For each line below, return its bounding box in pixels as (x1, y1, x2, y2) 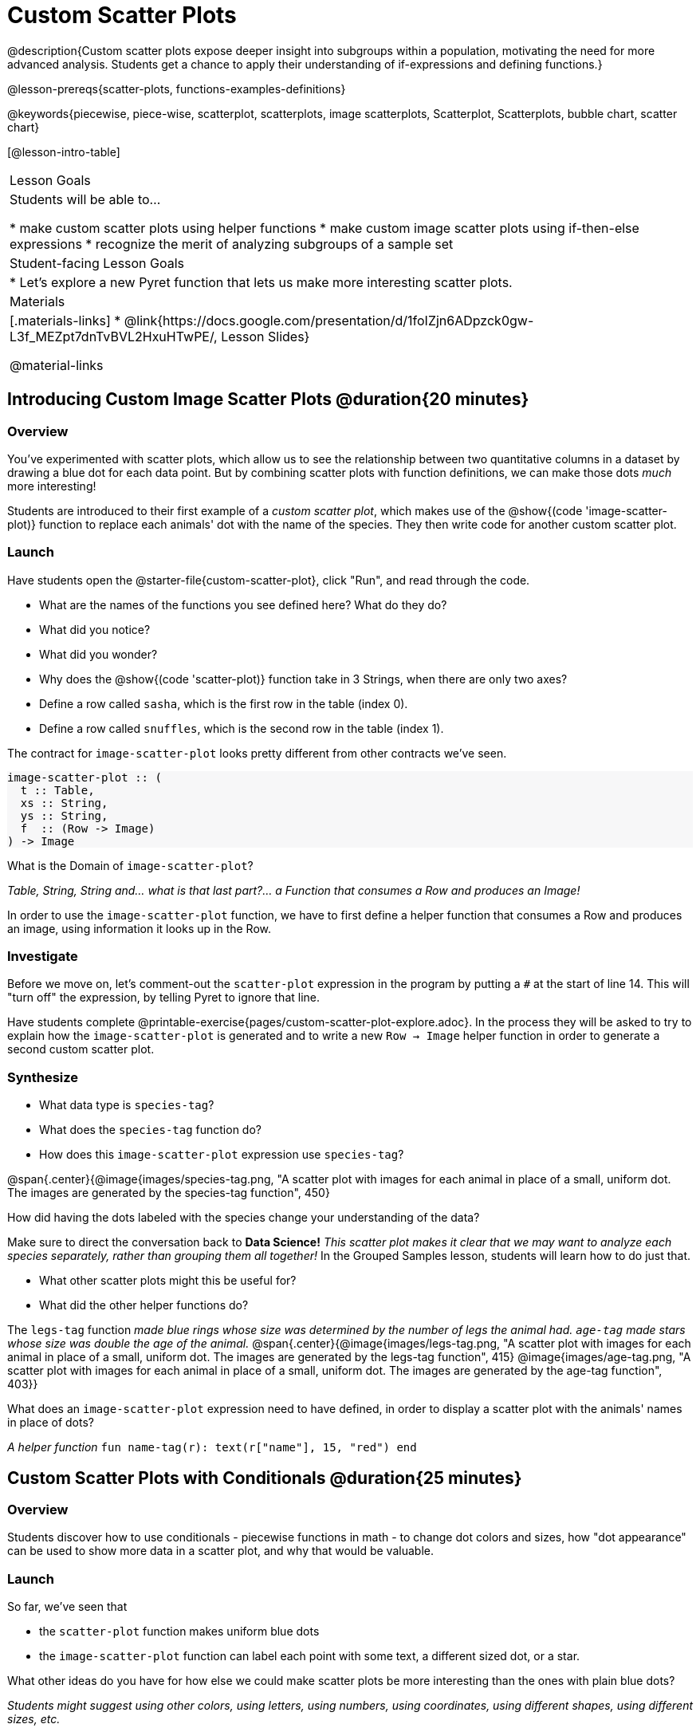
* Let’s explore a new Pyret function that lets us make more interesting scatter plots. (10, 274, 513, 290)
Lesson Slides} (221, 328, 310, 344)
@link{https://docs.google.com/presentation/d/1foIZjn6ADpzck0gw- (124, 312, 534, 329)
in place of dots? (7, 1415, 94, 1430)
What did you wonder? (39, 647, 158, 661)
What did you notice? (39, 622, 151, 636)
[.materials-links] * (10, 312, 121, 329)
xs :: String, (20, 796, 108, 809)
